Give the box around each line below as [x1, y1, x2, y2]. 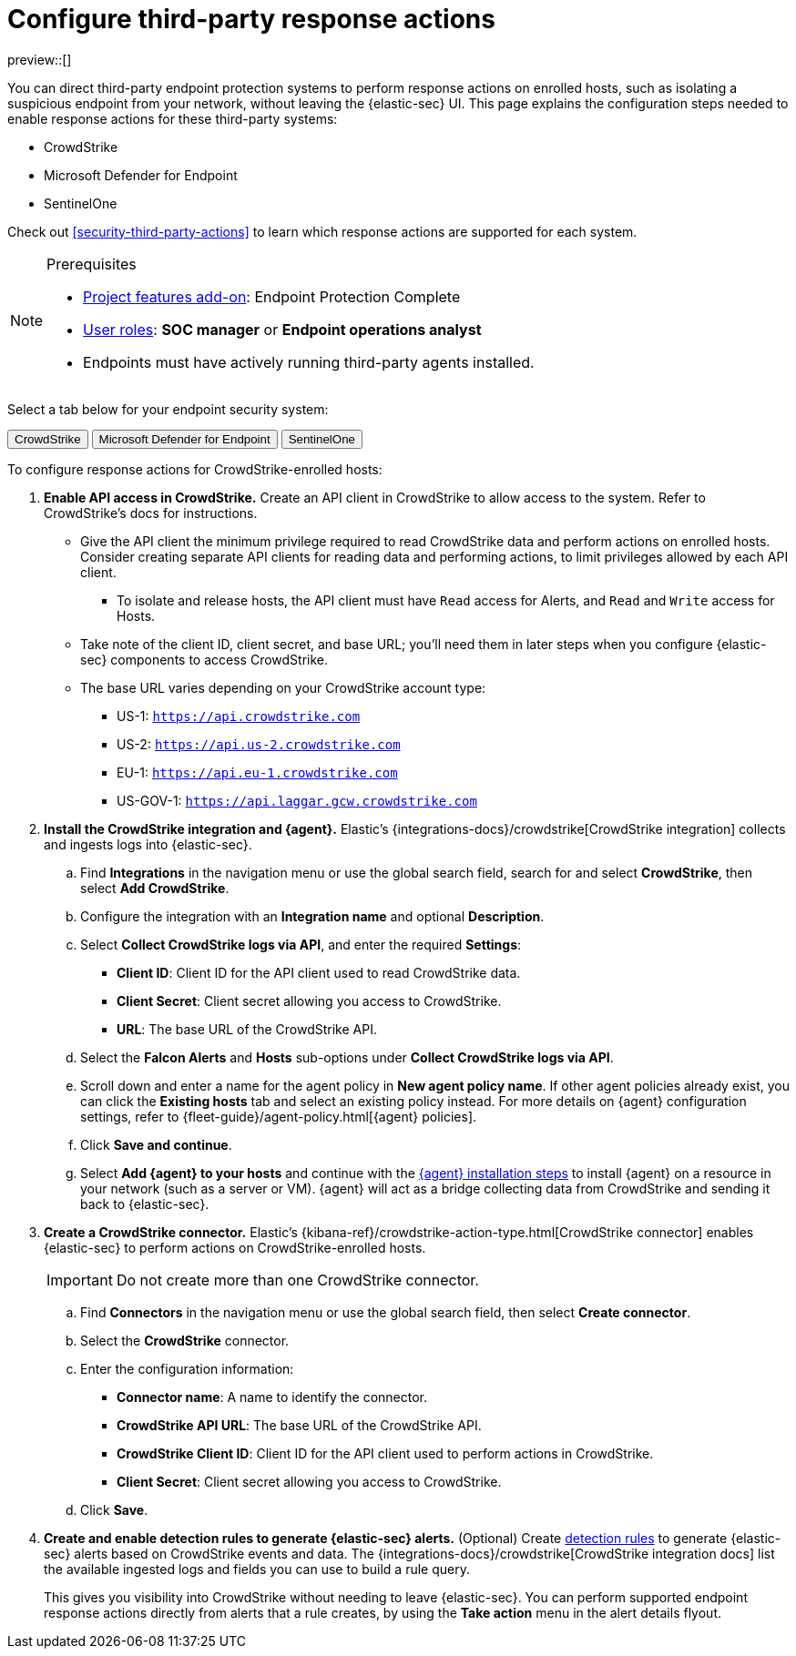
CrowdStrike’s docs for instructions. [44, 504, 258, 521]
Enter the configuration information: [80, 1360, 294, 1377]
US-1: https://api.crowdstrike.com [117, 707, 361, 724]
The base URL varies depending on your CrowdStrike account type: [80, 679, 486, 696]
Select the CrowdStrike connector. [80, 1332, 290, 1348]
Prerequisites [46, 254, 137, 273]
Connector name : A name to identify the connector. [117, 1388, 428, 1405]
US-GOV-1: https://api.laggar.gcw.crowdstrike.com [117, 792, 477, 808]
